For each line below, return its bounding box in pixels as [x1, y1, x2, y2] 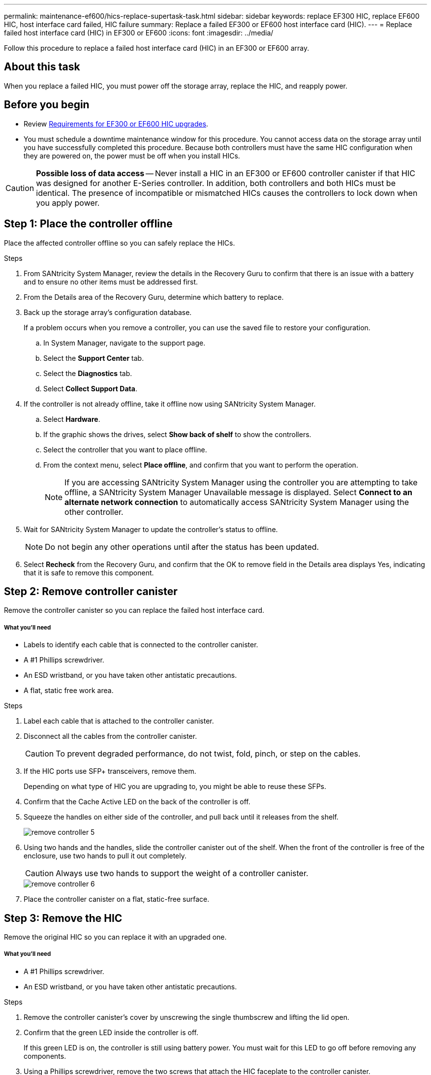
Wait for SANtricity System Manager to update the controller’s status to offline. [24, 525, 278, 534]
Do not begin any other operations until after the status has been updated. [45, 541, 319, 552]
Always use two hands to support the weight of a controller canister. [56, 868, 308, 879]
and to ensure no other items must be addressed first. [24, 277, 198, 286]
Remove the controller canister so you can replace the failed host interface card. [4, 606, 265, 615]
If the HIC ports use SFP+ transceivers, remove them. [24, 767, 196, 776]
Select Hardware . [43, 414, 100, 423]
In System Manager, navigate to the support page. [43, 338, 206, 347]
